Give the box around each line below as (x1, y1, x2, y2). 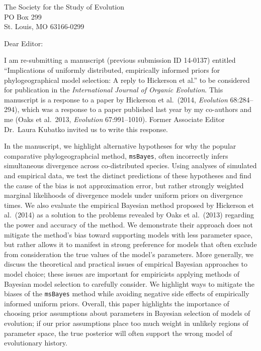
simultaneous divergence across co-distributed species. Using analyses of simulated (4, 160, 257, 171)
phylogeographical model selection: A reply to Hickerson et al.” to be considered (4, 74, 250, 85)
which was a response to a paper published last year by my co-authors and (21, 104, 252, 114)
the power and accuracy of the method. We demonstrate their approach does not (4, 219, 253, 229)
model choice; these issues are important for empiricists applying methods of (4, 268, 240, 279)
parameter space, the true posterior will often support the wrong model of (4, 327, 232, 338)
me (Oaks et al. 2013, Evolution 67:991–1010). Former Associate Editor (4, 113, 225, 124)
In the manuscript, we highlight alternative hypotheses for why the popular (4, 141, 236, 151)
